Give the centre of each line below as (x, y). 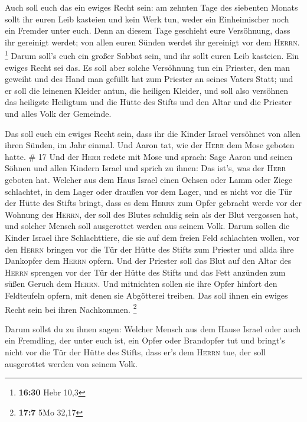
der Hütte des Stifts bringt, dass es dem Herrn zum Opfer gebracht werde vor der (153, 203)
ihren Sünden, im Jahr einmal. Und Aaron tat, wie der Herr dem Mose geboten (150, 145)
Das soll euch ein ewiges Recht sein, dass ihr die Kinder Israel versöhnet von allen (153, 133)
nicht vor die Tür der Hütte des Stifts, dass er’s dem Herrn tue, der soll (135, 351)
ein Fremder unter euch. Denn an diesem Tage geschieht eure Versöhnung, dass (148, 30)
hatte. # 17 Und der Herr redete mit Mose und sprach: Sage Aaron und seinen (149, 156)
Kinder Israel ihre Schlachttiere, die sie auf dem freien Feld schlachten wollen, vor (152, 237)
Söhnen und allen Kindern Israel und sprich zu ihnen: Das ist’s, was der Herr (146, 168)
